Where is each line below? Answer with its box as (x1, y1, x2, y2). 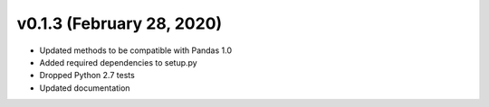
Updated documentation (39, 82, 130, 94)
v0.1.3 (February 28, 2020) (16, 13, 223, 33)
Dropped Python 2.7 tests (39, 70, 135, 81)
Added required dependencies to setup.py (39, 57, 198, 67)
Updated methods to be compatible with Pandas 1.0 (39, 45, 233, 56)
